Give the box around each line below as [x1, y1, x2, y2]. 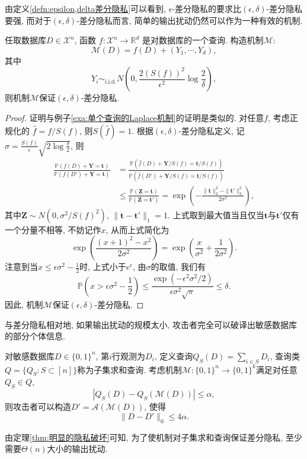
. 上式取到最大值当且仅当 [168, 208, 264, 221]
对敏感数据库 [5, 349, 55, 362]
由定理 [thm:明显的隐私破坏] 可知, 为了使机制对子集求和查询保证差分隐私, [5, 431, 283, 443]
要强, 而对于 [5, 14, 52, 26]
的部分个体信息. [5, 330, 65, 342]
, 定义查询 [154, 349, 193, 362]
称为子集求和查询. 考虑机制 [77, 363, 182, 375]
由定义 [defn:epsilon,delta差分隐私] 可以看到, [5, 2, 166, 14]
